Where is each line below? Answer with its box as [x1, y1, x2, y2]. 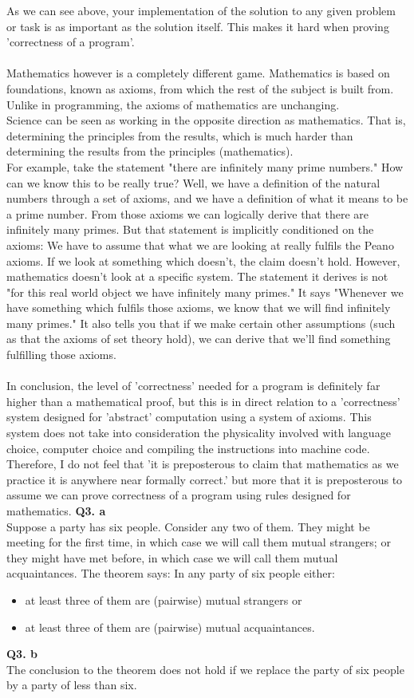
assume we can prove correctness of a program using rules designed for [6, 487, 351, 503]
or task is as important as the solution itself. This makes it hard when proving [6, 18, 389, 34]
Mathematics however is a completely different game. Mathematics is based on [6, 65, 390, 81]
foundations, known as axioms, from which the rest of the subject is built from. [6, 80, 394, 97]
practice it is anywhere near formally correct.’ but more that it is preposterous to [6, 471, 403, 487]
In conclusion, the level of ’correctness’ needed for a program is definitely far [6, 377, 380, 394]
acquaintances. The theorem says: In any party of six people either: [6, 565, 335, 582]
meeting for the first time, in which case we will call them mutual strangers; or [6, 534, 391, 550]
